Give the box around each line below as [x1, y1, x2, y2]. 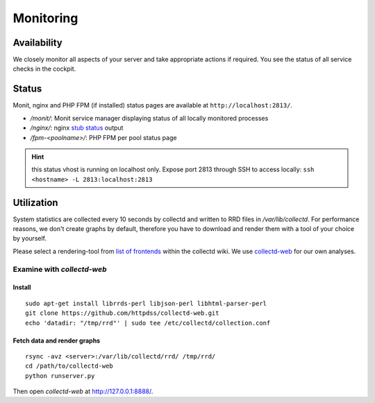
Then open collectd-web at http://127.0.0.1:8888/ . [12, 387, 153, 395]
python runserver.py [25, 372, 95, 379]
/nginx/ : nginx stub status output [30, 123, 124, 132]
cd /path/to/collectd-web [25, 362, 114, 370]
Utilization [12, 196, 58, 208]
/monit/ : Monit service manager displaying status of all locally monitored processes [30, 114, 269, 122]
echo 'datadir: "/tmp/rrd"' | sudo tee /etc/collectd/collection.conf [25, 319, 271, 327]
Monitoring [12, 10, 78, 26]
